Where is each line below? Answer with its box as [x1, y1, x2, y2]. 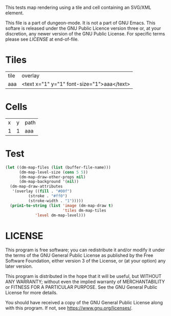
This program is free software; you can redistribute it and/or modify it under [5, 247, 165, 253]
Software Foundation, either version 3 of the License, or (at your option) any [5, 258, 166, 264]
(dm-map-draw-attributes [10, 184, 63, 189]
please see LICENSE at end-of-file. [5, 36, 79, 42]
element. [5, 10, 24, 16]
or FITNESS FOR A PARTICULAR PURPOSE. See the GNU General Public [5, 284, 158, 290]
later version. [5, 263, 33, 269]
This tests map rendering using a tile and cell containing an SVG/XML [5, 5, 152, 10]
